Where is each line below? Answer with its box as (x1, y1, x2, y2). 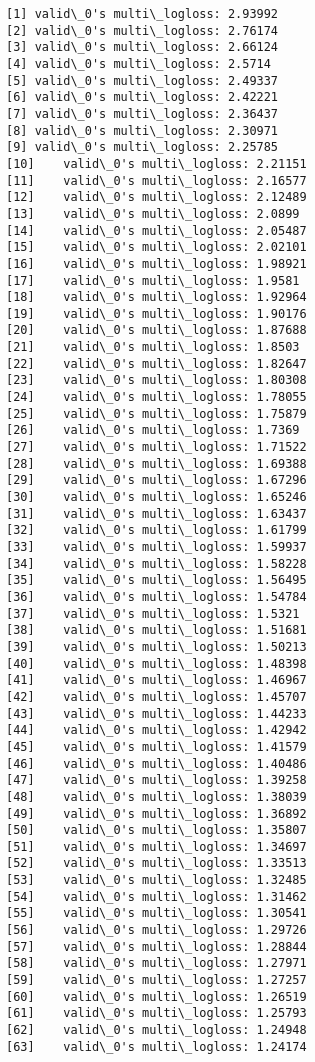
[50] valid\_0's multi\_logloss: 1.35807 (6, 823, 307, 838)
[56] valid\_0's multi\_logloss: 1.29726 (6, 923, 307, 938)
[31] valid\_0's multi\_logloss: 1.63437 (6, 506, 307, 521)
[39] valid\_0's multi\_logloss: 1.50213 (6, 639, 307, 654)
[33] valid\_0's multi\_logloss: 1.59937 (6, 540, 307, 554)
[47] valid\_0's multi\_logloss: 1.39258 (6, 773, 307, 788)
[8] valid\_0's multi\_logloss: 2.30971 (6, 123, 279, 138)
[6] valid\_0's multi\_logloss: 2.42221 (6, 90, 279, 105)
